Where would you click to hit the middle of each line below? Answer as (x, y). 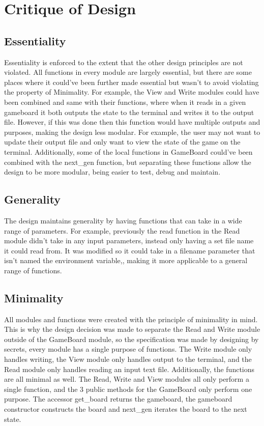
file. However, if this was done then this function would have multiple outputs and (132, 122)
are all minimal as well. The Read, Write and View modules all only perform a (127, 379)
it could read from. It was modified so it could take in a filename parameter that (130, 250)
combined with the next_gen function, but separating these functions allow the (128, 162)
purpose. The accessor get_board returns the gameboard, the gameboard (118, 399)
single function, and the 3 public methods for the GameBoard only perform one (128, 389)
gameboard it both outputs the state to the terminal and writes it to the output (129, 112)
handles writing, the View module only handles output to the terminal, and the (128, 359)
